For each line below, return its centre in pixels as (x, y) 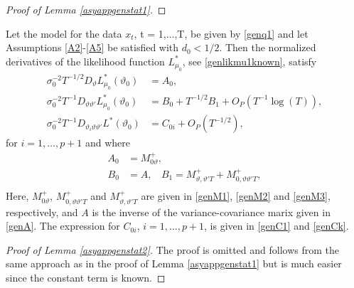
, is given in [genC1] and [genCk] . (277, 226)
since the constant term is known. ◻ (86, 278)
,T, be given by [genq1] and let (241, 33)
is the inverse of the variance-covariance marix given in (211, 212)
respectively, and (42, 212)
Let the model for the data (64, 33)
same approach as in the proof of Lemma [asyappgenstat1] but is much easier (174, 263)
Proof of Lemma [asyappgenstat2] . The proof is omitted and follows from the (173, 249)
